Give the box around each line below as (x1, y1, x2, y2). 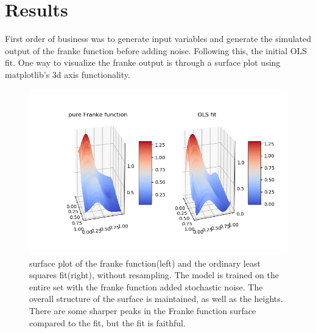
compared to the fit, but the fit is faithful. (29, 316, 186, 329)
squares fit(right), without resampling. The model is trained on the (29, 268, 279, 281)
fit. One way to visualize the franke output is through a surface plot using (5, 56, 281, 69)
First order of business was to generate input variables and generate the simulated (5, 32, 312, 45)
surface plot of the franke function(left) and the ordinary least (29, 256, 261, 269)
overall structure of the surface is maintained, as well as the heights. (29, 292, 283, 305)
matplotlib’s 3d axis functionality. (5, 68, 130, 80)
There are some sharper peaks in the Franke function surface (29, 304, 256, 317)
